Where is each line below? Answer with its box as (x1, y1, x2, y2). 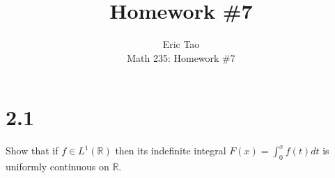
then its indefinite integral (115, 143, 226, 158)
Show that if (6, 143, 59, 158)
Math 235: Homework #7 (127, 50, 235, 65)
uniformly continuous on (6, 159, 109, 174)
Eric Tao (162, 37, 200, 51)
